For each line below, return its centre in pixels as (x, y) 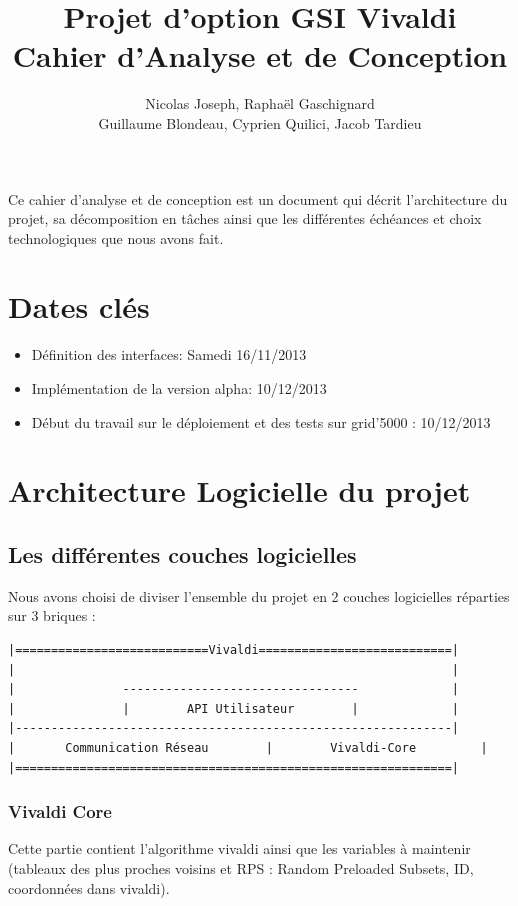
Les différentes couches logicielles (182, 553)
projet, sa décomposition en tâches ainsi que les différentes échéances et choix (245, 218)
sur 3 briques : (52, 615)
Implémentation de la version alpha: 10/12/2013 (179, 388)
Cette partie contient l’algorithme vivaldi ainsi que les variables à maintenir (239, 848)
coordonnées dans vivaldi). (89, 887)
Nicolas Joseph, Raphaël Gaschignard (260, 103)
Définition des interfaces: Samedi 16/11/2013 (169, 354)
